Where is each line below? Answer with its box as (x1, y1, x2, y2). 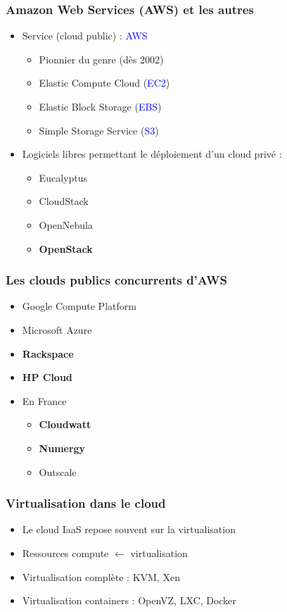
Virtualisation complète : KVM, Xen (22, 569, 180, 584)
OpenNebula (39, 217, 93, 232)
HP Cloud (22, 370, 72, 385)
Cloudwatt (39, 417, 91, 432)
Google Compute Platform (22, 299, 136, 313)
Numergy (39, 440, 86, 455)
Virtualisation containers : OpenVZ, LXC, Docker (22, 593, 236, 608)
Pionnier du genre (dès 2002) (39, 51, 164, 66)
